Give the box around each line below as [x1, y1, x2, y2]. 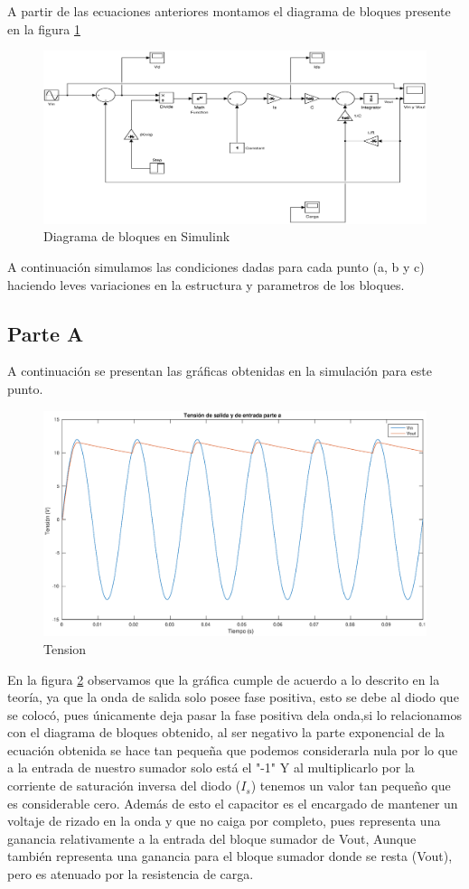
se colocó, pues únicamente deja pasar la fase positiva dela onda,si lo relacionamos [7, 705, 463, 724]
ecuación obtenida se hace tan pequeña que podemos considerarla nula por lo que [7, 740, 458, 759]
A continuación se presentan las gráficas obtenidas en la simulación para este [7, 361, 433, 380]
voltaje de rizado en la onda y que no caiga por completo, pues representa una [7, 811, 441, 830]
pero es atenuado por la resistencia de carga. [7, 865, 254, 884]
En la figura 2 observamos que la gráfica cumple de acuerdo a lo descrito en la [7, 669, 440, 688]
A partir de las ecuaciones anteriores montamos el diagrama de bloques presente [7, 2, 451, 20]
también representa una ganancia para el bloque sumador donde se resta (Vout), [7, 847, 453, 866]
